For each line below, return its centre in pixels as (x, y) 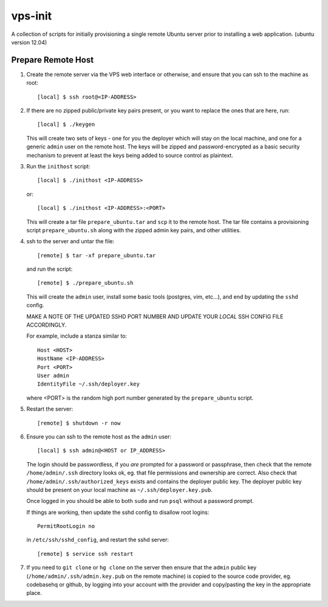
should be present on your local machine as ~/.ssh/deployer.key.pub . (119, 490)
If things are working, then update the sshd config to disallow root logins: (118, 512)
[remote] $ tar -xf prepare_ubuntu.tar (97, 255)
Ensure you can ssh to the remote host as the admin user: (99, 436)
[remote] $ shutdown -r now (79, 423)
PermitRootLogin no (66, 526)
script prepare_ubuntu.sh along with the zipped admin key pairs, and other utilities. (134, 230)
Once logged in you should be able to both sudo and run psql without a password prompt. (140, 501)
